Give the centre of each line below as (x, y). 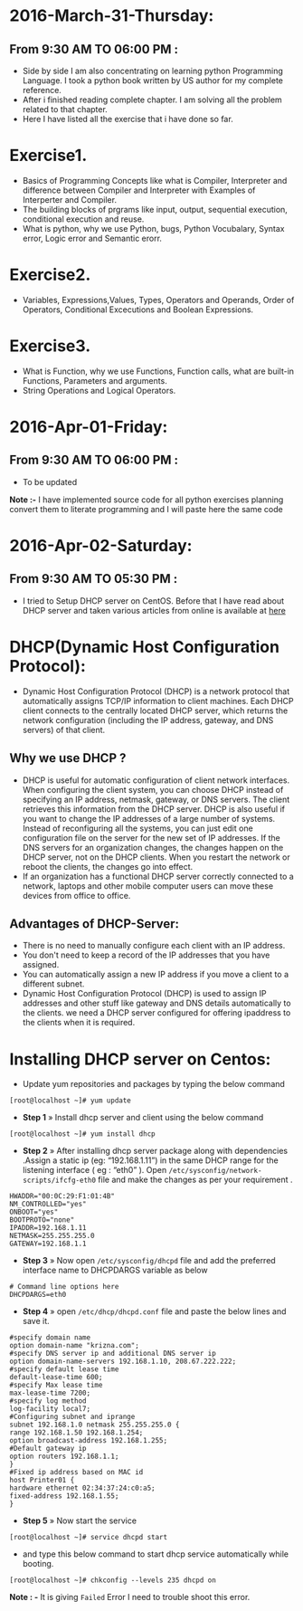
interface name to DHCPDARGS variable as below (115, 1270)
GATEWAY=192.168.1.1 (48, 1244)
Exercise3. (50, 346)
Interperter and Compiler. (70, 199)
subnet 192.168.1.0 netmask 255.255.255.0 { (95, 1425)
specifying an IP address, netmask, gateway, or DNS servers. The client (156, 799)
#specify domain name (50, 1338)
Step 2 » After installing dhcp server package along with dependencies (155, 1151)
